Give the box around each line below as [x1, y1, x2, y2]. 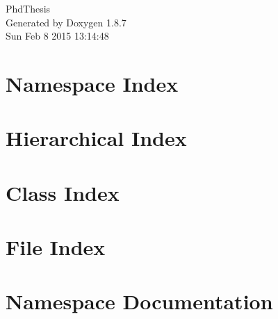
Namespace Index [6, 69, 179, 97]
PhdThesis [6, 1, 51, 15]
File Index [6, 233, 106, 261]
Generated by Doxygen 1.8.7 [6, 15, 126, 29]
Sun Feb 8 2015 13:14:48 [6, 28, 109, 43]
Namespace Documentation [6, 287, 273, 316]
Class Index [6, 178, 120, 206]
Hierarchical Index [6, 124, 187, 152]
